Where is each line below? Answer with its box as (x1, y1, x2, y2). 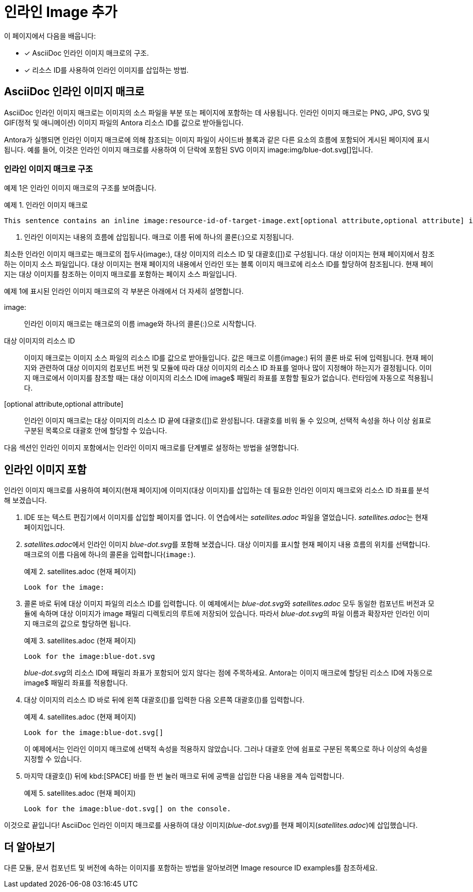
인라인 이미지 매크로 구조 (4, 163, 93, 174)
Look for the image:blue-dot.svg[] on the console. (24, 805, 231, 813)
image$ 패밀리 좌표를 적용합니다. (24, 678, 128, 687)
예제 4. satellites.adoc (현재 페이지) (24, 712, 136, 722)
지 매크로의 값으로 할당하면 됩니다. (24, 619, 131, 628)
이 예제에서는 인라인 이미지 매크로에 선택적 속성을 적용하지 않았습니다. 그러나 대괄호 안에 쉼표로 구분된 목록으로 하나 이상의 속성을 (24, 745, 428, 754)
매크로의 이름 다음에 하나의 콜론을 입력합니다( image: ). (24, 550, 196, 559)
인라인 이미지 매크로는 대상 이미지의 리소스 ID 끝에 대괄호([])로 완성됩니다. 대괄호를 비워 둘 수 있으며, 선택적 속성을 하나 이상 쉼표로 (24, 416, 431, 425)
